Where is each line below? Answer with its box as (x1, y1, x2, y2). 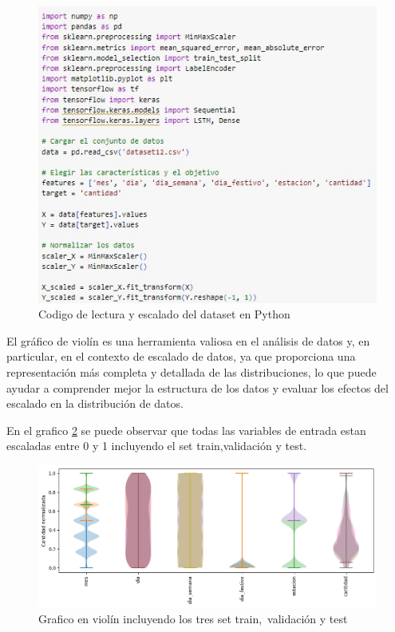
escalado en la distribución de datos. (6, 395, 184, 412)
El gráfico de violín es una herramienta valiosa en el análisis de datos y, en (6, 332, 370, 349)
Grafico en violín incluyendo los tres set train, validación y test (38, 610, 348, 626)
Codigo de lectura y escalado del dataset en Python (38, 306, 290, 322)
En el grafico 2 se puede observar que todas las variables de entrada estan (6, 421, 366, 438)
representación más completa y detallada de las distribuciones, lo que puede (6, 364, 377, 381)
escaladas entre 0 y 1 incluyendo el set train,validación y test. (6, 437, 307, 454)
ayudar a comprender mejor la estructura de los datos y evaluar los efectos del (6, 379, 389, 396)
